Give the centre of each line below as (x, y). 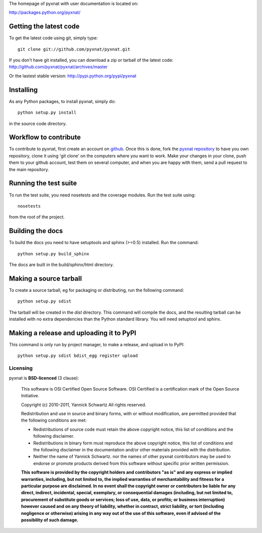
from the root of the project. (37, 217)
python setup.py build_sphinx (54, 254)
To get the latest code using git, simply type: (53, 38)
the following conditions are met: (54, 420)
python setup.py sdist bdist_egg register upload (78, 356)
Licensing (21, 368)
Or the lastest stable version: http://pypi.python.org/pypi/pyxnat (73, 76)
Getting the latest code (44, 27)
